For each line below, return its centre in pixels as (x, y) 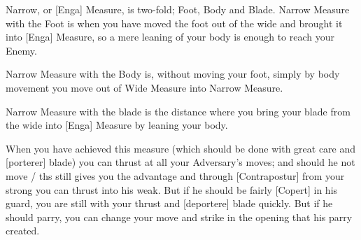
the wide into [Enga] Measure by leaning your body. (117, 125)
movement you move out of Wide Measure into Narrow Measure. (144, 87)
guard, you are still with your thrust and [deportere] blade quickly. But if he (169, 203)
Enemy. (21, 50)
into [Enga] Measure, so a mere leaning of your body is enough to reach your (170, 37)
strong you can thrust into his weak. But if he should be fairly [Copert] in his (172, 189)
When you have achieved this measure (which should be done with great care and (181, 148)
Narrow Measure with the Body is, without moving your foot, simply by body (173, 74)
